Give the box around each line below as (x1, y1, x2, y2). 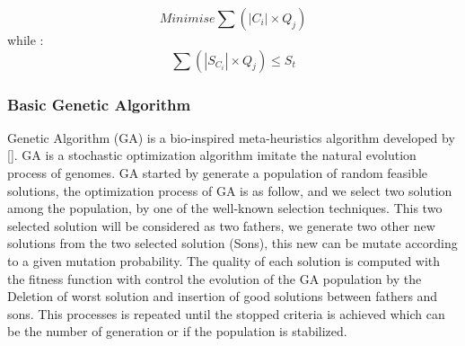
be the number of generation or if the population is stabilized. (7, 322, 347, 341)
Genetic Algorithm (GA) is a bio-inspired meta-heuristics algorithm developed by (7, 128, 455, 146)
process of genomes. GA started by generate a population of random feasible (7, 164, 428, 182)
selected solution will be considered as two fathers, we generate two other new (7, 216, 435, 235)
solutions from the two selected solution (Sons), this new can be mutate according (7, 234, 458, 253)
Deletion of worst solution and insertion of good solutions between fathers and (7, 287, 438, 306)
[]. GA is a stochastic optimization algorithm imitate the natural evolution (7, 146, 417, 164)
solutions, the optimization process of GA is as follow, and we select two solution (7, 181, 452, 200)
